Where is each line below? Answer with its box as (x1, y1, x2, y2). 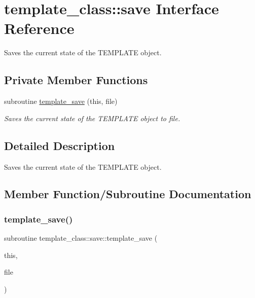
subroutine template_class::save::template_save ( (4, 233, 158, 243)
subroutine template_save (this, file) (4, 96, 118, 106)
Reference (4, 18, 75, 39)
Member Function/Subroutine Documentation (4, 186, 251, 202)
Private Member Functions (4, 72, 148, 88)
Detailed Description (4, 137, 115, 153)
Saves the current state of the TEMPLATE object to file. (4, 113, 180, 123)
